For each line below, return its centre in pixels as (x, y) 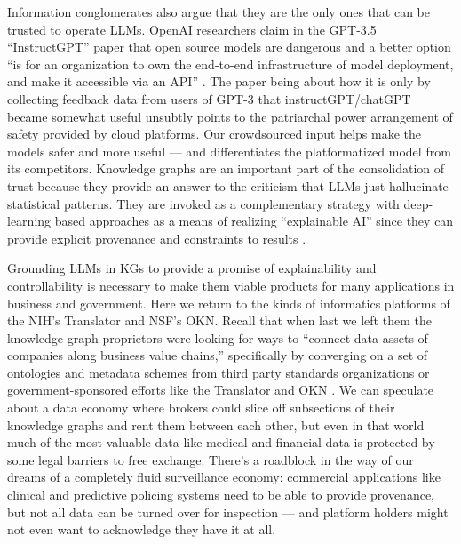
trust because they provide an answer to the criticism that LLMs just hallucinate (228, 185)
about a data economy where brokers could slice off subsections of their (201, 408)
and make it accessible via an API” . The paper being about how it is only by (219, 81)
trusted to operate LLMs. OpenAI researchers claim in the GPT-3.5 (192, 29)
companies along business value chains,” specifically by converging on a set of (218, 355)
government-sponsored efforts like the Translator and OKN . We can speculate (221, 390)
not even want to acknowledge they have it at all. (142, 529)
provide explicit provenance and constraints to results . (157, 238)
